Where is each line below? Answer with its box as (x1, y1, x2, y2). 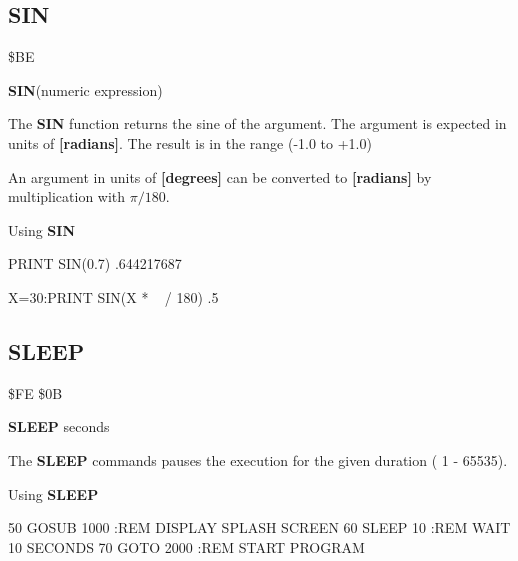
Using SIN (8, 219, 76, 240)
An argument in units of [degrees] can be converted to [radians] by (8, 166, 432, 187)
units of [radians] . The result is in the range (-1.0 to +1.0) (8, 132, 372, 153)
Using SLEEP (8, 483, 99, 504)
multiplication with (8, 186, 126, 207)
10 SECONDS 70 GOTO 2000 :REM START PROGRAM (8, 536, 365, 557)
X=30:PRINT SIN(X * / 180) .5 (8, 286, 219, 307)
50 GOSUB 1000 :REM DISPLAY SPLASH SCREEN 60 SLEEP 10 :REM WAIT (8, 517, 511, 538)
